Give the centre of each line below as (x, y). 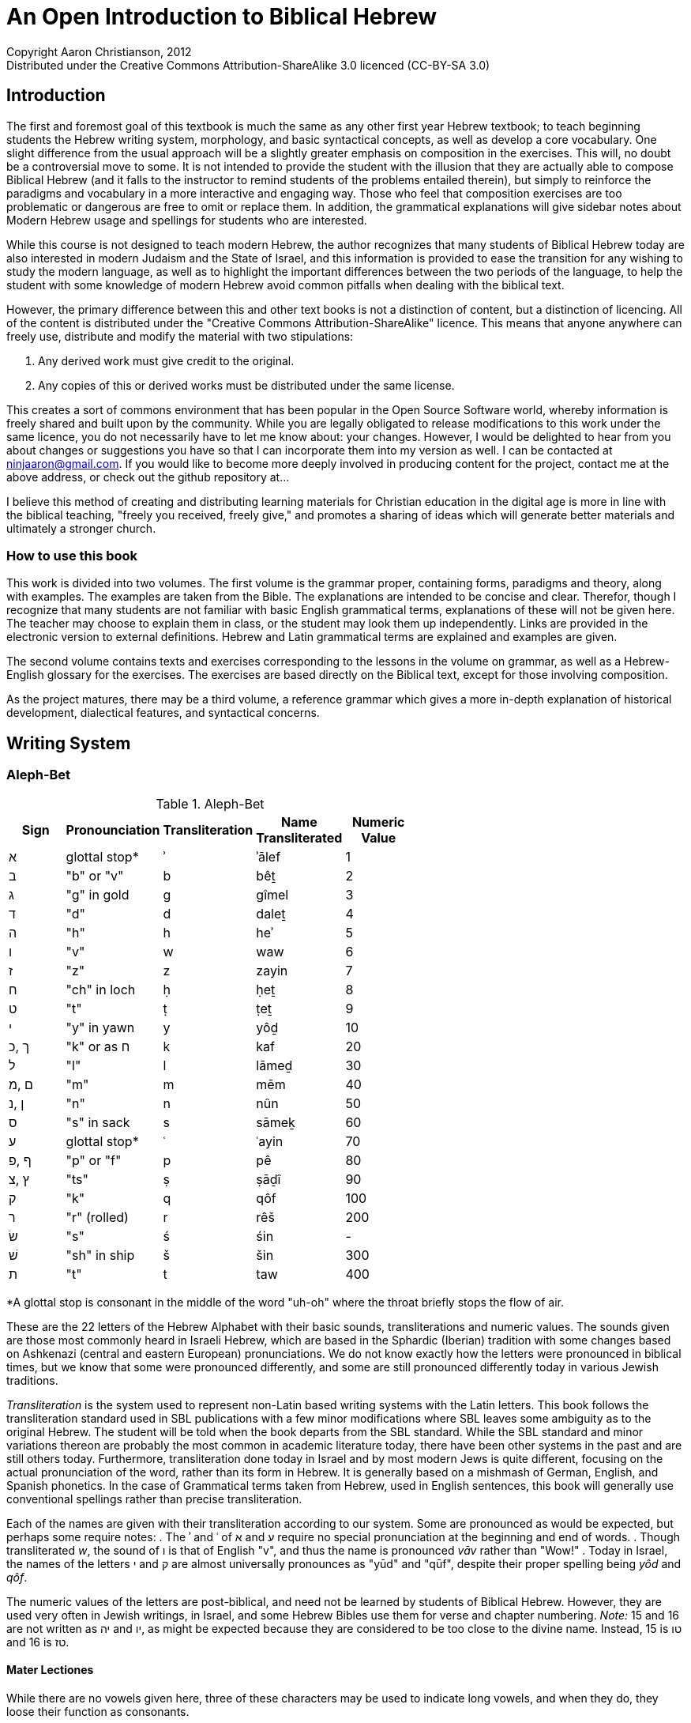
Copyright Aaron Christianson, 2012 (99, 51)
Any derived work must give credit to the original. (166, 360)
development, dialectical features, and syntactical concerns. (163, 713)
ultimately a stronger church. (81, 528)
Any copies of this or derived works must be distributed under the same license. (246, 385)
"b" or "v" (95, 875)
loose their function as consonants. (98, 1711)
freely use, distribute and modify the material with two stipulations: (180, 336)
